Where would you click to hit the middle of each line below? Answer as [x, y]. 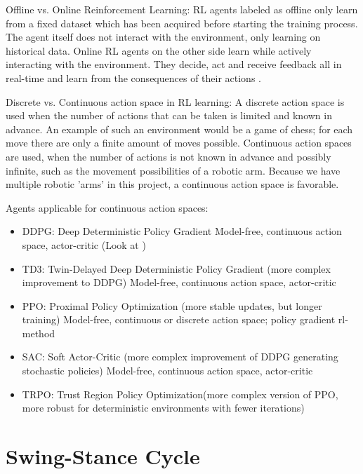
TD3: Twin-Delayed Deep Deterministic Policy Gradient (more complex [176, 268]
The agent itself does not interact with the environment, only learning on [163, 37]
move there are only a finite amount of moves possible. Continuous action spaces [179, 143]
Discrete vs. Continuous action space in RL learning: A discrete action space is [175, 101]
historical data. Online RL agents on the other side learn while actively [159, 50]
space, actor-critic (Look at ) [84, 244]
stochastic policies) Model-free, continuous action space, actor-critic [167, 371]
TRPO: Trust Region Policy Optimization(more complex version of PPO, [180, 394]
